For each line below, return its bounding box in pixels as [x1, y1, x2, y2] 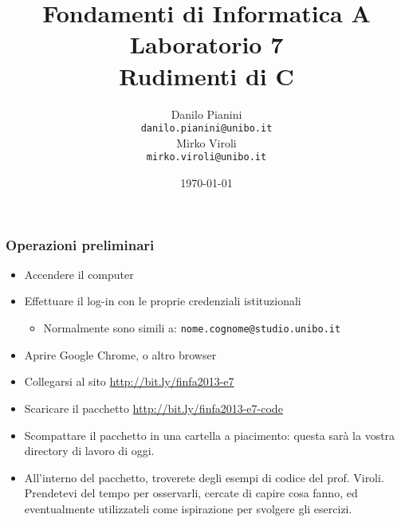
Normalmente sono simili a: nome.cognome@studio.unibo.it [43, 320, 341, 336]
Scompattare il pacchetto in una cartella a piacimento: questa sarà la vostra [24, 426, 395, 443]
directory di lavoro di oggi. [24, 442, 155, 459]
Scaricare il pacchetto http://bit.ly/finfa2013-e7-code [24, 399, 283, 416]
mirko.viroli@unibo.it [146, 151, 267, 163]
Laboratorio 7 [129, 28, 284, 61]
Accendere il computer [24, 265, 134, 282]
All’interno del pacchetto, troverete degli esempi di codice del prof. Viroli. [24, 469, 384, 485]
